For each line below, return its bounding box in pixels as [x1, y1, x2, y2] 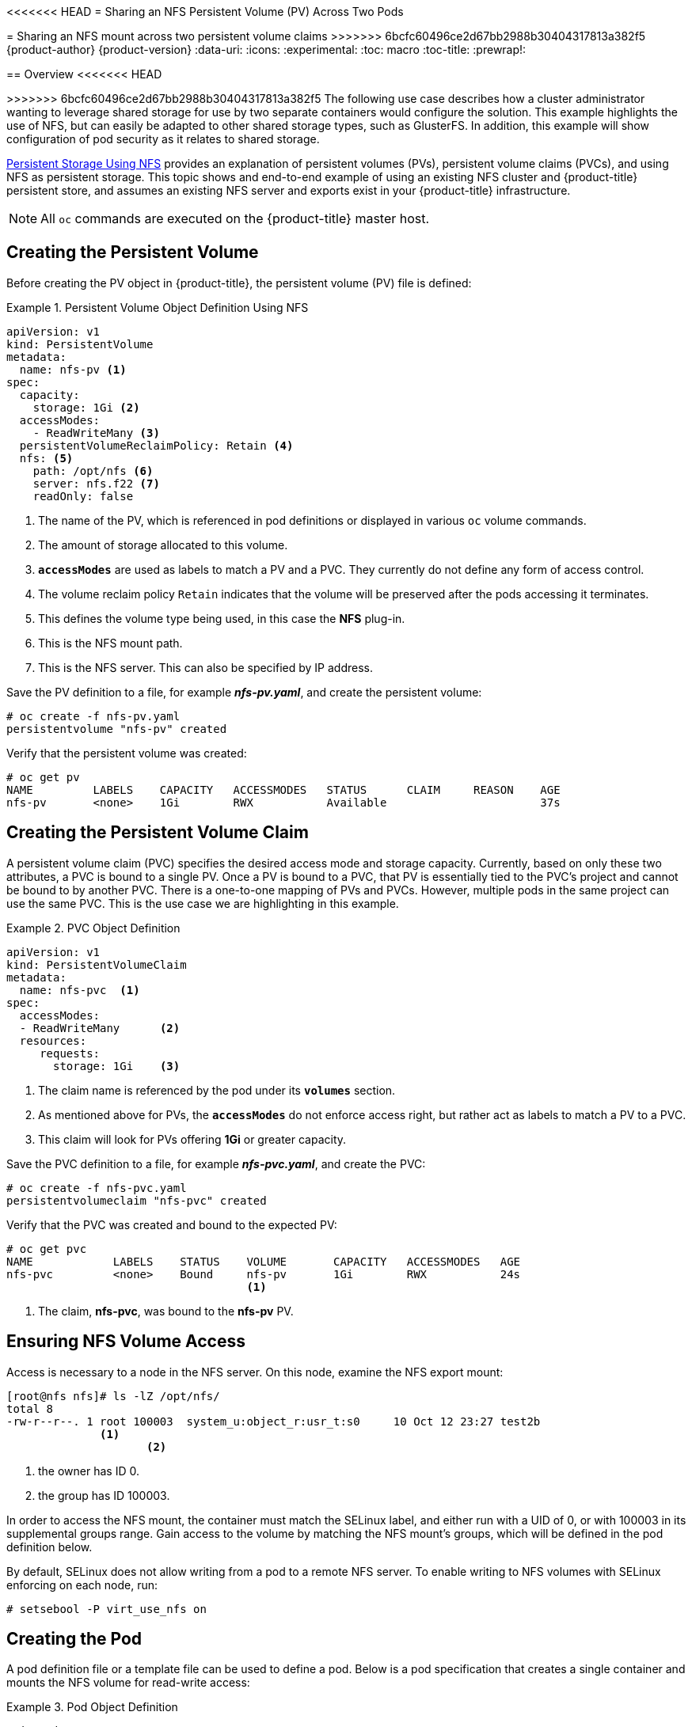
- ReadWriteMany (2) [19, 1021, 181, 1034]
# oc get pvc [6, 1242, 87, 1255]
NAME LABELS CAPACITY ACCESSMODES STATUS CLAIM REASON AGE [6, 783, 561, 796]
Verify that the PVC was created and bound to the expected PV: [6, 1217, 337, 1232]
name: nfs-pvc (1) [19, 983, 140, 996]
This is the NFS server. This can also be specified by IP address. [38, 660, 374, 674]
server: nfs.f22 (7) [32, 476, 160, 490]
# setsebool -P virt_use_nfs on [6, 1602, 207, 1615]
